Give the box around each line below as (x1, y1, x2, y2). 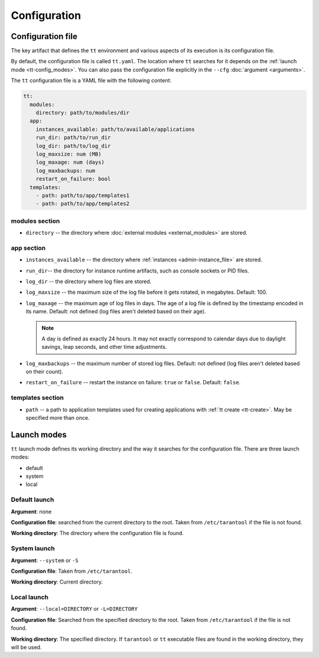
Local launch (11, 593, 48, 601)
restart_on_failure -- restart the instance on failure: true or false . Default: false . (25, 379, 241, 386)
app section (11, 244, 46, 252)
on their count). (25, 368, 63, 375)
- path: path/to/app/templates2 (35, 200, 130, 207)
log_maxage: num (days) (35, 159, 105, 166)
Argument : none (11, 508, 52, 515)
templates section (11, 394, 64, 402)
